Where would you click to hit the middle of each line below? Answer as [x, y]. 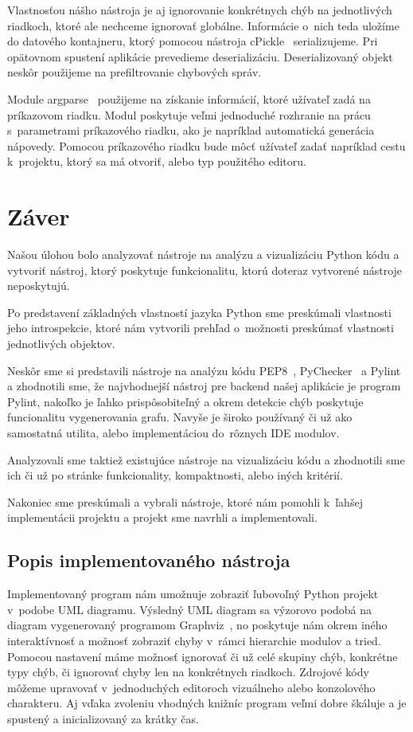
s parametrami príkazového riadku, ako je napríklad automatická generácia [191, 130]
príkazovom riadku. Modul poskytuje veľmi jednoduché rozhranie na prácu [189, 114]
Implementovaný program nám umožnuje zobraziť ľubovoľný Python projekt [193, 594]
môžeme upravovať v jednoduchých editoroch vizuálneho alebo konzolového [191, 687]
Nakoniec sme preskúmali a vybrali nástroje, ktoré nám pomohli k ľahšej [185, 501]
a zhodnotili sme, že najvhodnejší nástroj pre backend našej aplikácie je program [204, 386]
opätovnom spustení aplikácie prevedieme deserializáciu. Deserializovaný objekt [200, 56]
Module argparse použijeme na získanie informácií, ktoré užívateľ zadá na [189, 98]
